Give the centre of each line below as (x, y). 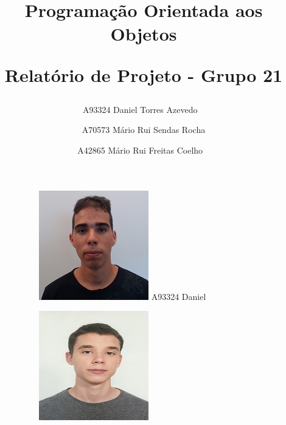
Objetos (144, 34)
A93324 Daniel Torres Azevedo (140, 109)
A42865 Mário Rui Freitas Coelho (140, 150)
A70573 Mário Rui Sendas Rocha (144, 130)
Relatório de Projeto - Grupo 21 (144, 74)
